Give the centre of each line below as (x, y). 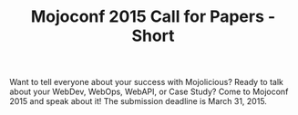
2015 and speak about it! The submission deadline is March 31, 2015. (138, 101)
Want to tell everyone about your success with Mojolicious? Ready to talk (147, 82)
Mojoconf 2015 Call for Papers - (153, 17)
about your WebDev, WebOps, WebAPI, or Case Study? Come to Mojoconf (149, 91)
